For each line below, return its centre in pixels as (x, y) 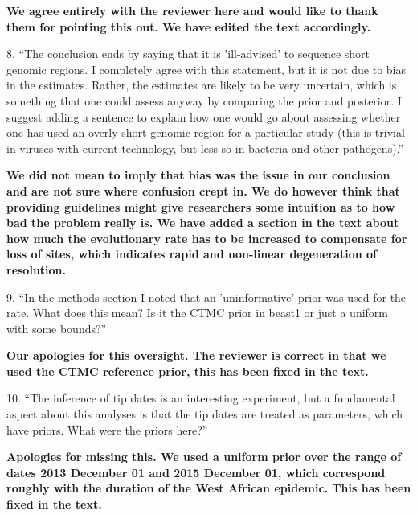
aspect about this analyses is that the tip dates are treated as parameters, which (205, 414)
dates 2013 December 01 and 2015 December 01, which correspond (196, 472)
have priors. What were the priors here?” (107, 429)
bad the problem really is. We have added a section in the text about (203, 222)
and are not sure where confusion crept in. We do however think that (203, 190)
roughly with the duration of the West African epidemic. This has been (209, 488)
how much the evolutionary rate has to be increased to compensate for (207, 238)
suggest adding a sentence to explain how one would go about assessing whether (204, 116)
